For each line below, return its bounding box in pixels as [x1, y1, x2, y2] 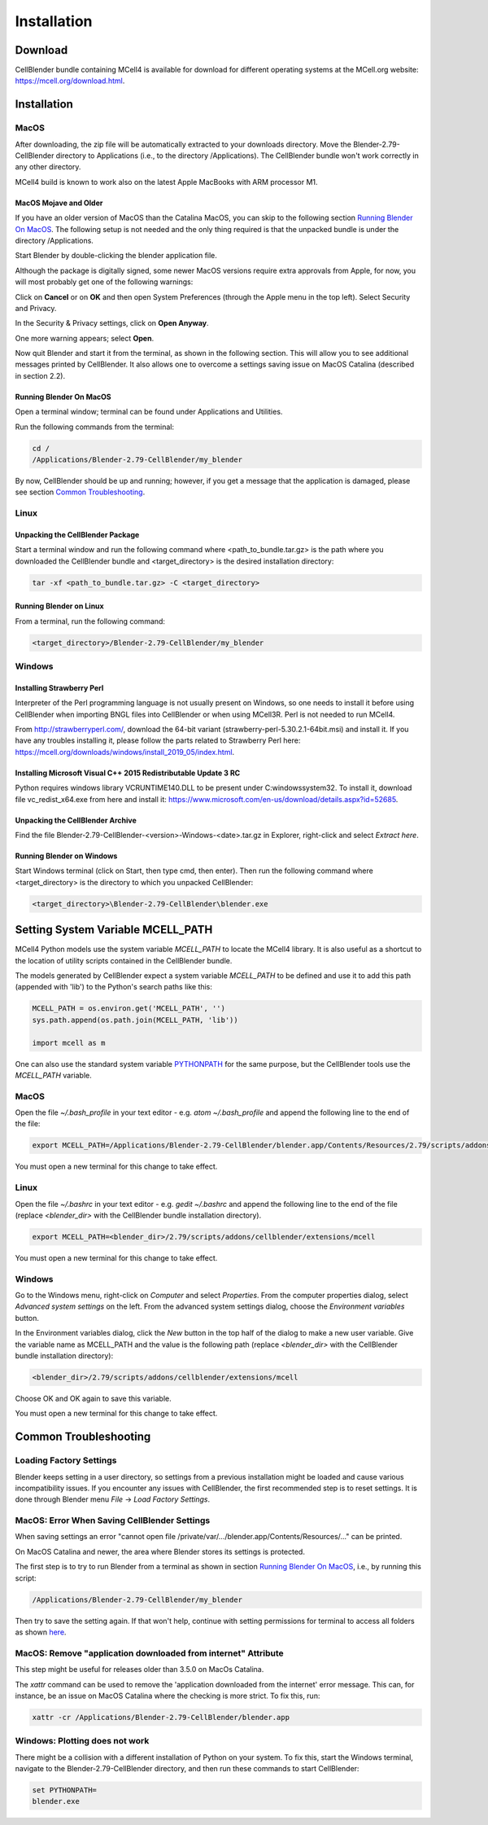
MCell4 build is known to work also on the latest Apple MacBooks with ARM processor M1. [15, 177, 318, 186]
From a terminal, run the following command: [15, 616, 166, 626]
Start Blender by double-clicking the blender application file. [15, 251, 217, 261]
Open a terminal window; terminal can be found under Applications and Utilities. [15, 407, 283, 417]
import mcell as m [32, 1038, 106, 1047]
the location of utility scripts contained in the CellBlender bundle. [15, 955, 233, 965]
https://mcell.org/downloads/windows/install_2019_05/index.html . [15, 747, 235, 757]
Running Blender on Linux [15, 601, 105, 611]
